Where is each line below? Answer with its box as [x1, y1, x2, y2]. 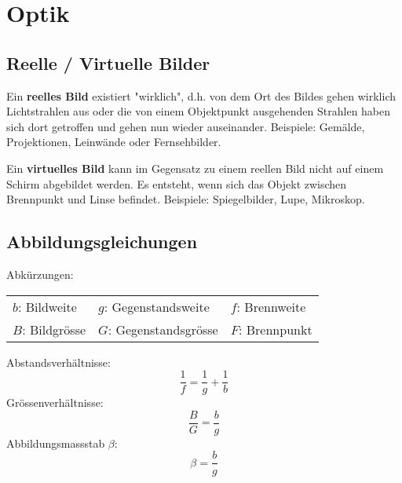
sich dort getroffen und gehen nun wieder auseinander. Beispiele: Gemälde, [6, 118, 365, 134]
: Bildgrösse [22, 320, 86, 338]
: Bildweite [17, 297, 77, 316]
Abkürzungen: [6, 265, 74, 282]
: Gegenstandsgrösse [108, 320, 218, 338]
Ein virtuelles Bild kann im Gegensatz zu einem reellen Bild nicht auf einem [6, 159, 384, 176]
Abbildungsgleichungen [6, 229, 198, 254]
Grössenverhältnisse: [6, 394, 104, 411]
